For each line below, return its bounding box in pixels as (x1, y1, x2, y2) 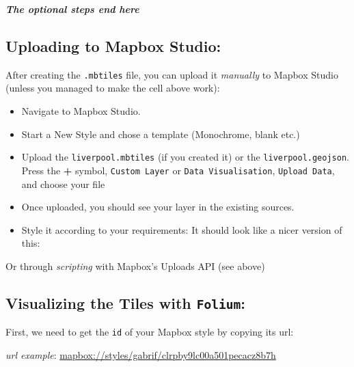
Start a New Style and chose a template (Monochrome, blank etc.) (21, 126, 300, 141)
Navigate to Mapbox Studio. (21, 104, 141, 118)
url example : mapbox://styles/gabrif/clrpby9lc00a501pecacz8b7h (5, 347, 276, 362)
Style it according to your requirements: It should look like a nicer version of (21, 222, 342, 236)
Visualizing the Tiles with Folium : (5, 292, 245, 313)
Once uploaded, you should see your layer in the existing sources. (21, 200, 295, 214)
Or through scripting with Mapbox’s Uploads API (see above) (5, 258, 265, 273)
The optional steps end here (5, 2, 139, 16)
